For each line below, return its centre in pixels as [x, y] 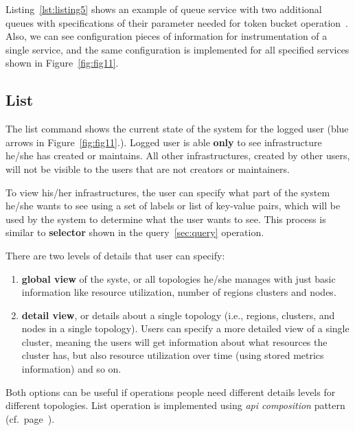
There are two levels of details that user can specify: [115, 255]
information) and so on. [71, 369]
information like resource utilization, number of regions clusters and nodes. [179, 292]
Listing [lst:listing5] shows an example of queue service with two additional [164, 9]
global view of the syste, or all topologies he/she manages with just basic [179, 278]
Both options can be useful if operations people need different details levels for [171, 392]
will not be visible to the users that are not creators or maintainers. [148, 168]
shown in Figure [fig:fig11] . [62, 63]
